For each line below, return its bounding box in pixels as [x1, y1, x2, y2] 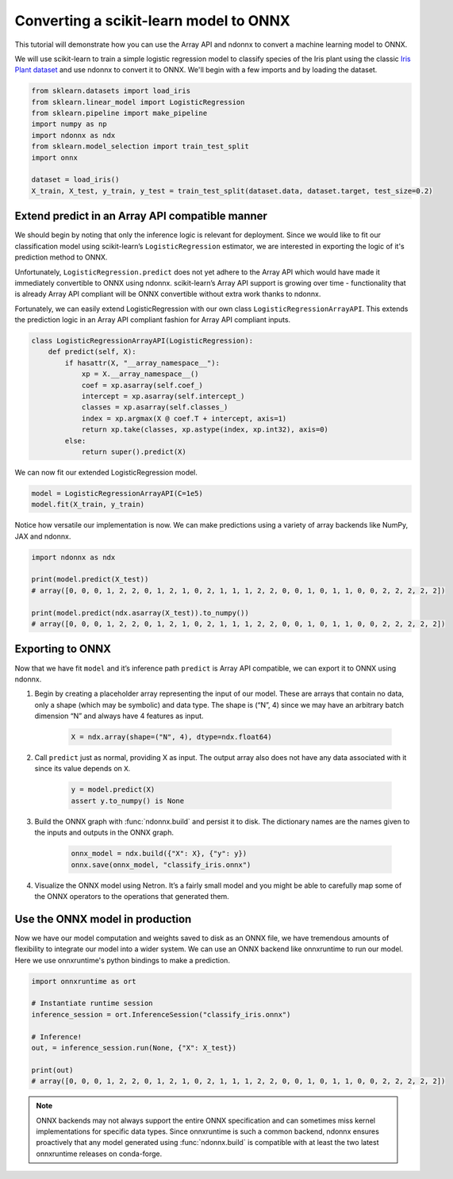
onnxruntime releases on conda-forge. [36, 1149, 163, 1158]
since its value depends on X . [34, 764, 131, 774]
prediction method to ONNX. [14, 252, 108, 262]
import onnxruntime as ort [31, 977, 136, 985]
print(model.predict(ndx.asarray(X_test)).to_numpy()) [31, 608, 249, 617]
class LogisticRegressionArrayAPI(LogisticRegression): [31, 336, 254, 345]
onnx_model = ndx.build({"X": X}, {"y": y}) [71, 849, 248, 858]
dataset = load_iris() [31, 175, 120, 184]
